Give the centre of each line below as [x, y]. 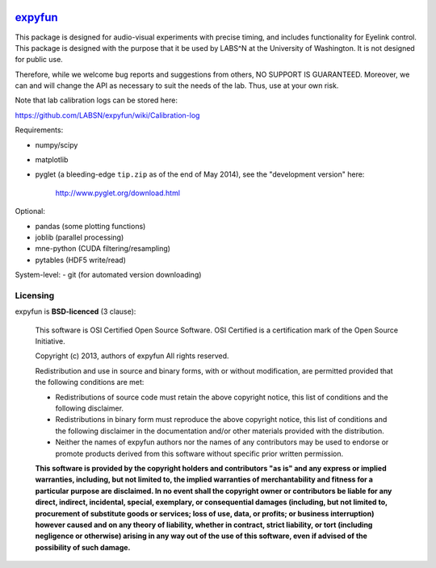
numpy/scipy [57, 144]
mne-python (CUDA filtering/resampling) [103, 248]
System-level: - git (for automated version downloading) [108, 275]
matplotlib [52, 160]
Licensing [35, 295]
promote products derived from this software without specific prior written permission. [199, 453]
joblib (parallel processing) [80, 237]
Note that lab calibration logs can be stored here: [96, 100]
